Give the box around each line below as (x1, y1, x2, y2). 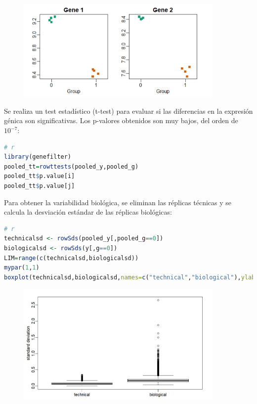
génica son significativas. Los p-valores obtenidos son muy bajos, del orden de (4, 115, 238, 126)
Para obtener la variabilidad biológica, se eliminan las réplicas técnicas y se (4, 197, 231, 207)
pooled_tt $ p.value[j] (4, 182, 75, 190)
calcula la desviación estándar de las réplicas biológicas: (4, 207, 172, 217)
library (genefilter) (4, 153, 72, 161)
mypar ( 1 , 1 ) (4, 264, 40, 271)
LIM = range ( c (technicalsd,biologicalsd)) (4, 254, 139, 262)
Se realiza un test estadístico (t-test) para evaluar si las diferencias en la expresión (4, 105, 253, 116)
